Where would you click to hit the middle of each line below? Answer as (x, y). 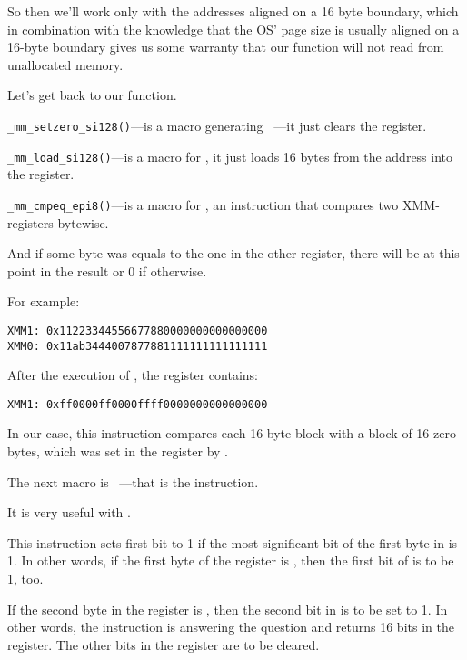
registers (30, 222)
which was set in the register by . (136, 451)
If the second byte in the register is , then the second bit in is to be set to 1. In (228, 609)
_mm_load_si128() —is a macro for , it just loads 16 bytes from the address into (230, 156)
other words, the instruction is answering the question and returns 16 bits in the (231, 627)
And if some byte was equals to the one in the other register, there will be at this (233, 253)
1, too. (25, 579)
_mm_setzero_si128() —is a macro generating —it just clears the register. (217, 125)
